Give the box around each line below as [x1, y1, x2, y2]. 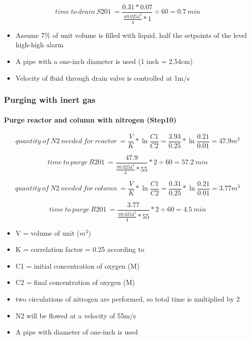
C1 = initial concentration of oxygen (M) [15, 260, 139, 271]
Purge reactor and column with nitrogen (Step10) [4, 114, 176, 124]
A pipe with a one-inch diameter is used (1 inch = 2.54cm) [15, 56, 193, 66]
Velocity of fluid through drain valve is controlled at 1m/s [15, 72, 190, 83]
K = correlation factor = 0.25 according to [15, 244, 144, 254]
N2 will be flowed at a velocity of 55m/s [15, 310, 136, 320]
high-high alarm [15, 39, 64, 50]
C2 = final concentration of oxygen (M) [15, 277, 135, 287]
